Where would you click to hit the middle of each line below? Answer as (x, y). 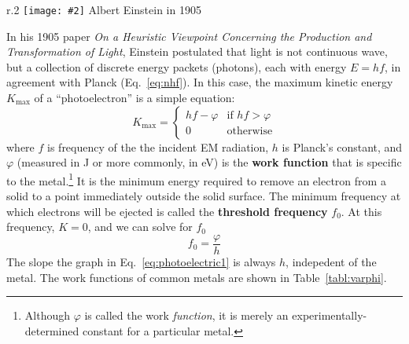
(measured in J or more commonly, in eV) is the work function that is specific (209, 162)
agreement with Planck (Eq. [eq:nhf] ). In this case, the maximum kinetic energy (200, 82)
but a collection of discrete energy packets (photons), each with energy (177, 66)
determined (52, 330)
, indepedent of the (331, 261)
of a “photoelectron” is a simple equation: (134, 98)
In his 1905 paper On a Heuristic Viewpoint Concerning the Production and (189, 36)
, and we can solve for (140, 227)
